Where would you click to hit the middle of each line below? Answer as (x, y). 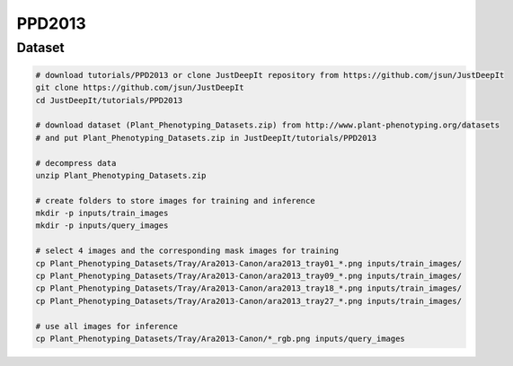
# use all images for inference (107, 326)
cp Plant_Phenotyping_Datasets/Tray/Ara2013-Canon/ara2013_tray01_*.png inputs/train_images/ (249, 263)
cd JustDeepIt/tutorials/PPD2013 (109, 100)
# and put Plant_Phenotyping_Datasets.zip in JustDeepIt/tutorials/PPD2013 (206, 138)
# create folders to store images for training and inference (175, 200)
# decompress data (76, 163)
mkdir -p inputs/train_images (102, 213)
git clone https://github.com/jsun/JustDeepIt (140, 88)
